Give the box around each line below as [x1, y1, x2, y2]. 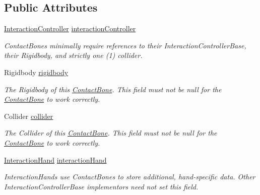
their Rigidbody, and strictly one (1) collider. [4, 50, 143, 60]
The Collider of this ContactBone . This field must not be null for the [4, 127, 217, 138]
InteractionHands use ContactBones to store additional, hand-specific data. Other [4, 171, 255, 182]
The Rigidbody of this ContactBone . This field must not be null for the [4, 84, 222, 94]
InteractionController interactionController [4, 23, 136, 34]
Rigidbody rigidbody [4, 67, 69, 77]
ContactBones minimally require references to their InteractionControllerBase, [4, 40, 246, 50]
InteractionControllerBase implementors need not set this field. [4, 181, 199, 191]
